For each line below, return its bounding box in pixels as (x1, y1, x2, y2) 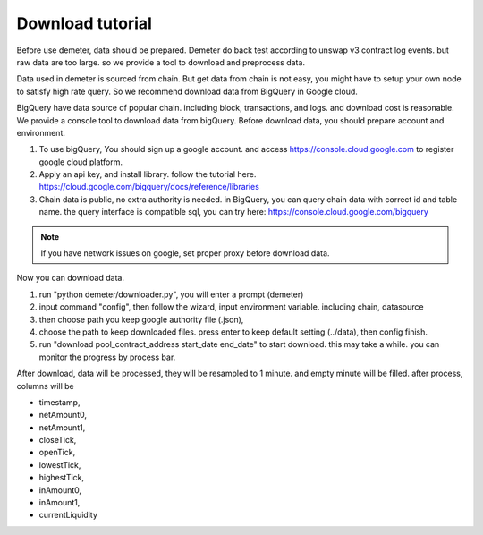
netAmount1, (38, 421, 86, 433)
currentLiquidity (38, 510, 98, 521)
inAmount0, (38, 484, 82, 496)
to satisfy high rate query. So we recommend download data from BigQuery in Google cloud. (16, 86, 358, 97)
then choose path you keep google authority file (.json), (38, 314, 244, 325)
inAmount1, (38, 497, 80, 508)
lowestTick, (38, 459, 81, 470)
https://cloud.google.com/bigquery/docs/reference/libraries (38, 182, 259, 192)
